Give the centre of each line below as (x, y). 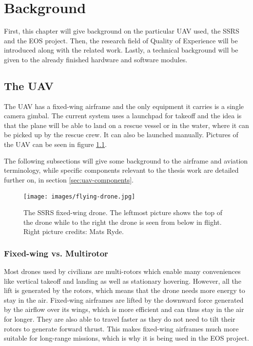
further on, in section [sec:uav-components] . (69, 179)
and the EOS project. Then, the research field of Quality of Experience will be (121, 40)
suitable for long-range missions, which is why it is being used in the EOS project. (126, 338)
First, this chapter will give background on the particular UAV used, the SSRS (122, 31)
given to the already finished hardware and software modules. (96, 59)
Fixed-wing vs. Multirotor (56, 253)
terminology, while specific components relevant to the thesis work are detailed (121, 170)
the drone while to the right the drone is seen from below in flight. (123, 222)
